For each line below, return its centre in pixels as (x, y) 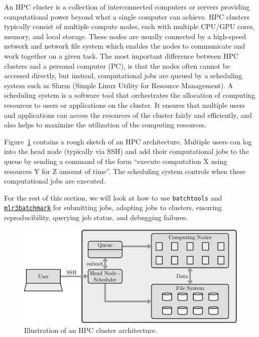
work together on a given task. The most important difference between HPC (121, 55)
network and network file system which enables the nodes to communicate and (125, 46)
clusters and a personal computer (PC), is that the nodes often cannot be (117, 65)
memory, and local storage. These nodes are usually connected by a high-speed (125, 36)
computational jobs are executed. (55, 181)
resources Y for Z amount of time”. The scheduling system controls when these (125, 171)
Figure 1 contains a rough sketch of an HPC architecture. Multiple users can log (128, 141)
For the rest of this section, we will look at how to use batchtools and (113, 197)
